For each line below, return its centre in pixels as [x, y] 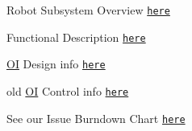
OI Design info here [56, 64]
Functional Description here [76, 37]
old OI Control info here [68, 90]
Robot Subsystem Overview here [88, 10]
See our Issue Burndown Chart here [96, 118]
